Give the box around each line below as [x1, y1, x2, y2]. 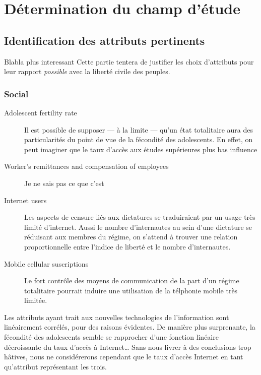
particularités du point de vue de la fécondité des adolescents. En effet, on [24, 134, 253, 145]
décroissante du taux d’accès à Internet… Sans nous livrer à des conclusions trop [4, 341, 251, 352]
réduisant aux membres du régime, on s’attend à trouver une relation [24, 231, 238, 242]
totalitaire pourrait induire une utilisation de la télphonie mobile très [24, 285, 238, 295]
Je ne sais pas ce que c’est [24, 177, 104, 188]
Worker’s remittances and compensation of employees [4, 161, 169, 171]
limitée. [24, 295, 47, 305]
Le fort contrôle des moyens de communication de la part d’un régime [24, 275, 239, 286]
